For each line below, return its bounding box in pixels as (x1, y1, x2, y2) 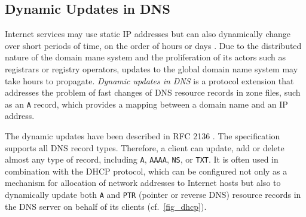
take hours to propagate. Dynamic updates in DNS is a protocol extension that (5, 74, 294, 87)
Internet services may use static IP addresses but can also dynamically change (5, 27, 291, 40)
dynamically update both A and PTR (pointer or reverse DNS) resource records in (5, 188, 301, 201)
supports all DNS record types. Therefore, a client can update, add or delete (5, 141, 284, 154)
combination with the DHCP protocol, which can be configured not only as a (5, 164, 287, 177)
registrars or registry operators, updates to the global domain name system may (5, 62, 298, 75)
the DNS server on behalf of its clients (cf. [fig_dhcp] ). (5, 200, 207, 212)
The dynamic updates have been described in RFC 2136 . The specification (5, 130, 280, 142)
